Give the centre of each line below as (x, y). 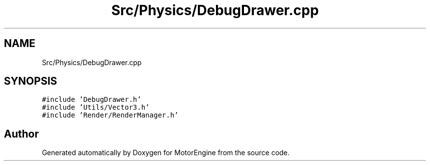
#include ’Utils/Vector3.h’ (96, 107)
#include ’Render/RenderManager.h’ (110, 115)
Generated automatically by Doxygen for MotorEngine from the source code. (166, 153)
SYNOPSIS (31, 81)
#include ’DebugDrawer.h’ (92, 100)
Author (21, 134)
